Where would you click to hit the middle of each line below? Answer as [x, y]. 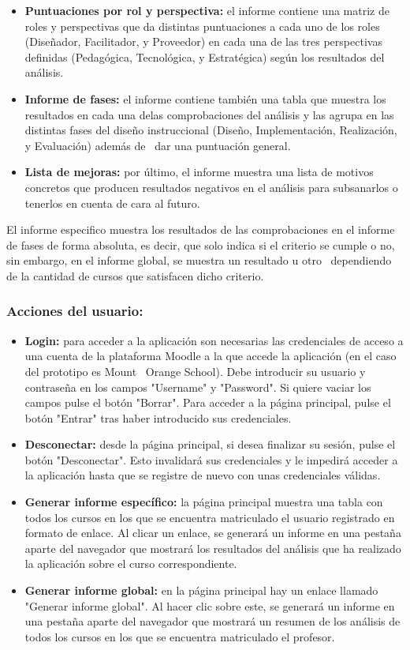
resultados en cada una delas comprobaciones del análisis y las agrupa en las [209, 114]
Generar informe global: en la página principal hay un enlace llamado [201, 590]
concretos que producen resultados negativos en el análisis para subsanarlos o [211, 187]
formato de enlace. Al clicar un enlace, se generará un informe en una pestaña [213, 533]
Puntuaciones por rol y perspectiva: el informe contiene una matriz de [207, 10]
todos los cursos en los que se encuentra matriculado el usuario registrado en [210, 517]
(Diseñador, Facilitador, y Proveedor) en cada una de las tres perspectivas [203, 41]
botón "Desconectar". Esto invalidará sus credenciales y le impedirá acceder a [211, 459]
